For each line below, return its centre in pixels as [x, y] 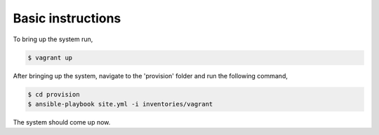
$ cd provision [54, 94]
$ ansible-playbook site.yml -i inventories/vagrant [120, 104]
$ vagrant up [50, 57]
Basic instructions [67, 18]
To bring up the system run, [53, 39]
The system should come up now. [62, 122]
